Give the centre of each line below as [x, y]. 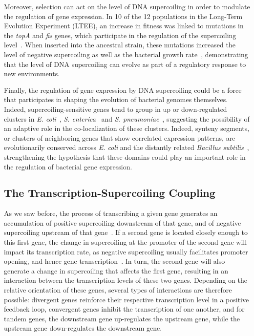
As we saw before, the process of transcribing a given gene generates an [111, 213]
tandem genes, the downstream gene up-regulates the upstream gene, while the [122, 318]
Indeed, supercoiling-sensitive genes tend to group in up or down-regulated [116, 109]
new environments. [32, 73]
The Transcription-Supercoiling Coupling [110, 193]
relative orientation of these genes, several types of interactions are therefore [118, 290]
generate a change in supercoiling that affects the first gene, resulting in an [116, 270]
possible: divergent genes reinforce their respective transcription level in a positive [127, 299]
